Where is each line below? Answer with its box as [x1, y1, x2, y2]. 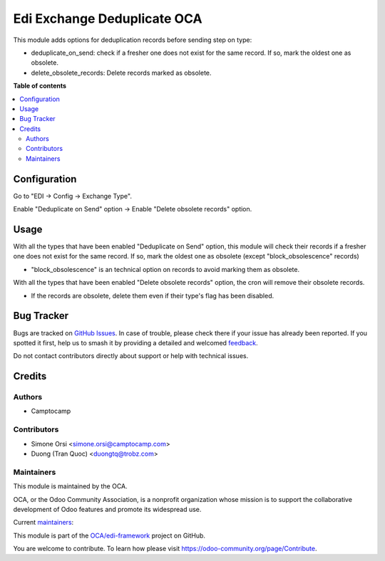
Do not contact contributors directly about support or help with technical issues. [13, 352, 249, 360]
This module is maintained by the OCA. [13, 482, 128, 491]
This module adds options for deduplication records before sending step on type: [13, 36, 252, 44]
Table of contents [13, 82, 67, 90]
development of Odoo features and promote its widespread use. [13, 505, 202, 513]
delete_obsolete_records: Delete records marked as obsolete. [31, 68, 212, 77]
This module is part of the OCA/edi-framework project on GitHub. [13, 531, 206, 540]
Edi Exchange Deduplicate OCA [13, 11, 202, 26]
